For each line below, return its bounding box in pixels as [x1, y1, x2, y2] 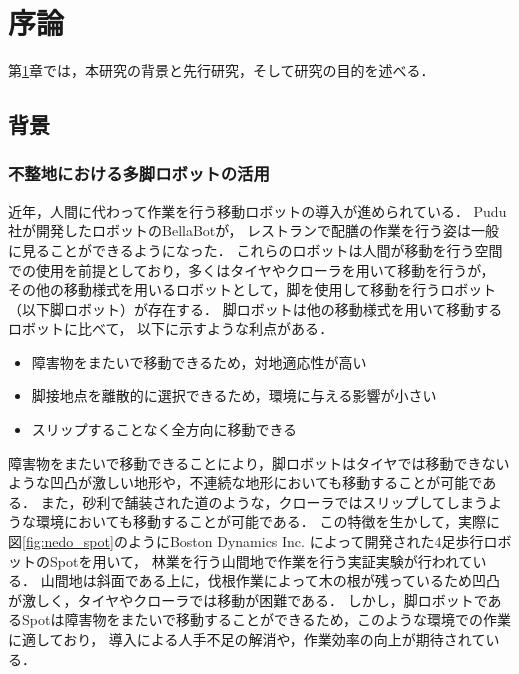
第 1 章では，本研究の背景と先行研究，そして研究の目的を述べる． [8, 60, 435, 81]
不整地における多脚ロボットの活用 [8, 161, 270, 186]
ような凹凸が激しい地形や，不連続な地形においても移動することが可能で [8, 472, 483, 493]
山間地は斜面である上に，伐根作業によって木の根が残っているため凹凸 [40, 570, 500, 591]
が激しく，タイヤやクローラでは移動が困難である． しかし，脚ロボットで [8, 589, 488, 610]
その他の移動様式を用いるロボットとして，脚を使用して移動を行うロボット [8, 279, 497, 300]
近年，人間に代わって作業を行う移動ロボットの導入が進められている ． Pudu [8, 200, 507, 221]
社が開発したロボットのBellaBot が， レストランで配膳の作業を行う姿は [8, 220, 472, 241]
